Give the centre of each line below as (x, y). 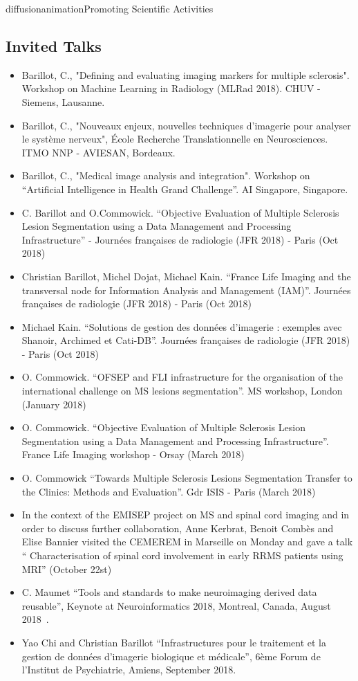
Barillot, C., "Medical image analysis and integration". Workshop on (166, 175)
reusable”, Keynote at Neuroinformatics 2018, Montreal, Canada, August (176, 605)
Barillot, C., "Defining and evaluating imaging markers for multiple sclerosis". (186, 74)
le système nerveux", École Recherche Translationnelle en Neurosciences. (175, 139)
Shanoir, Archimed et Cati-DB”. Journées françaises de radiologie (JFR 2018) (186, 340)
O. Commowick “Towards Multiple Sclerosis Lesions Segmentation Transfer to (187, 478)
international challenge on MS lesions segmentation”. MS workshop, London (182, 391)
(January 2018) (54, 404)
